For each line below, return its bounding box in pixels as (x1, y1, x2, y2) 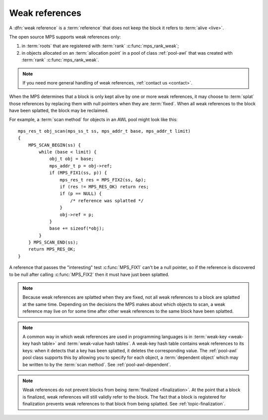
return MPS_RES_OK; (28, 247, 76, 252)
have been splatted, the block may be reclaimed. (9, 107, 109, 114)
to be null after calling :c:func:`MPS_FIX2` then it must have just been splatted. (9, 271, 170, 277)
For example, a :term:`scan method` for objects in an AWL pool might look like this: (9, 117, 178, 123)
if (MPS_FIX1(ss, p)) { (49, 170, 107, 176)
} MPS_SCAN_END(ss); (28, 240, 78, 246)
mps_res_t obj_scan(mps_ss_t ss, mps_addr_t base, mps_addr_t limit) (18, 128, 191, 134)
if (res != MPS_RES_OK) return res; (60, 184, 149, 189)
